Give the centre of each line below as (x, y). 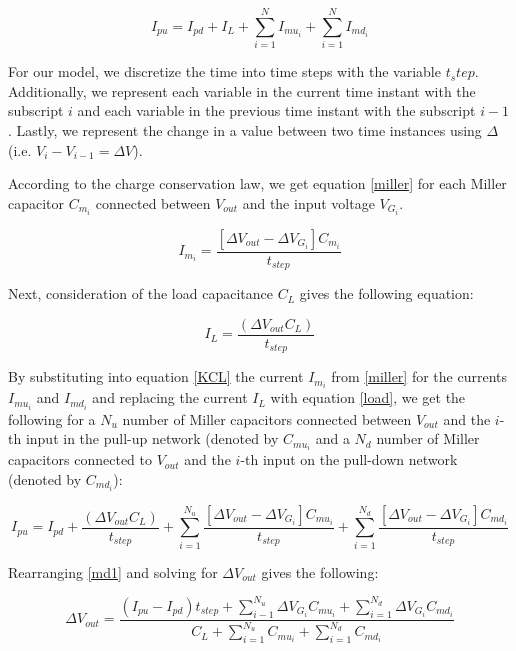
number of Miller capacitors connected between (267, 418)
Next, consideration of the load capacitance (140, 293)
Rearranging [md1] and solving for (113, 571)
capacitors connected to (80, 459)
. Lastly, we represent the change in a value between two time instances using (245, 129)
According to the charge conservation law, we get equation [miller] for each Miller (257, 183)
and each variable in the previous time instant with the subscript (276, 110)
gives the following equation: (386, 293)
